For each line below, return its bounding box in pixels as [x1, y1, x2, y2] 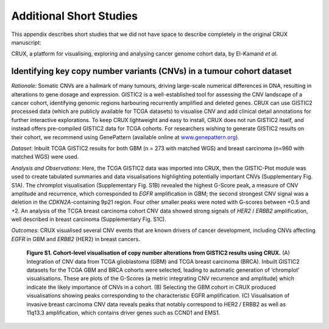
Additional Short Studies [11, 9, 138, 23]
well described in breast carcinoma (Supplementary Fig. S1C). [11, 215, 167, 223]
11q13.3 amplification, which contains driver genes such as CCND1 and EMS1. [26, 309, 221, 316]
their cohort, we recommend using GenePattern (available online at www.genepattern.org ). [11, 133, 240, 140]
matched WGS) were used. [11, 153, 79, 161]
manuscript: [11, 38, 42, 46]
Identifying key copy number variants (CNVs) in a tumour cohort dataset [11, 66, 292, 76]
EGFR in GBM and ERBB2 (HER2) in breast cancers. [11, 235, 140, 242]
